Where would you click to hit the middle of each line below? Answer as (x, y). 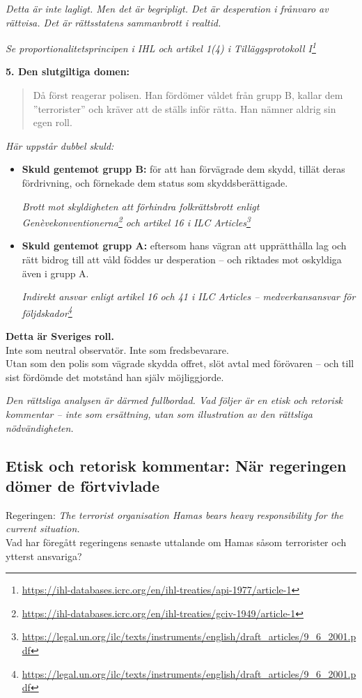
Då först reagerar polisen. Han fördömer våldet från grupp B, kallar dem (188, 95)
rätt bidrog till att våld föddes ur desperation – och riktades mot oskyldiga (182, 259)
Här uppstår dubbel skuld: (60, 145)
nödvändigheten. (40, 427)
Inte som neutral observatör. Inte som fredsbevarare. (117, 349)
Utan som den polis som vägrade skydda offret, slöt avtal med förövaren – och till (180, 363)
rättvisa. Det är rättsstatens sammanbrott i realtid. (113, 22)
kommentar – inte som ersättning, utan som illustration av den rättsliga (159, 414)
